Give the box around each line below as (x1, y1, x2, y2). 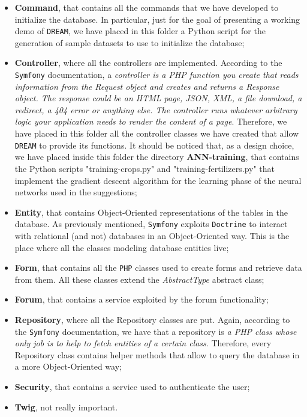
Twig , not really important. (14, 400, 118, 413)
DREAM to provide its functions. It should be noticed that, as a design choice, (14, 138, 294, 151)
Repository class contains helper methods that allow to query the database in (14, 348, 300, 361)
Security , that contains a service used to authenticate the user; (14, 380, 250, 392)
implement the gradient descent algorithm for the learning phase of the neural (14, 174, 302, 186)
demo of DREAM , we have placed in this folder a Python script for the (14, 25, 266, 37)
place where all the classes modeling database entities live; (14, 241, 229, 253)
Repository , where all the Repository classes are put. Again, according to (14, 313, 290, 325)
